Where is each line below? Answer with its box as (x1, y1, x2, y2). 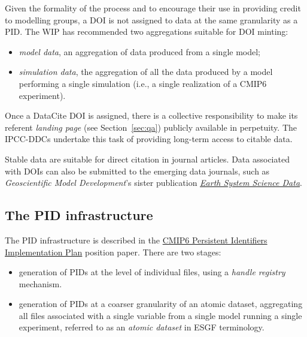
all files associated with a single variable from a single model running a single (19, 309, 302, 321)
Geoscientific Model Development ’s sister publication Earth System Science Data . (5, 176, 302, 189)
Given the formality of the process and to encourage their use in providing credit (5, 2, 301, 14)
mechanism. (19, 277, 62, 290)
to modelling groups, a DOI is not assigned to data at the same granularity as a (5, 13, 298, 26)
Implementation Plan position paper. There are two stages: (5, 245, 221, 258)
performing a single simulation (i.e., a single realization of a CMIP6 (19, 77, 267, 89)
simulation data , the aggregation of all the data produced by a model (19, 65, 273, 78)
